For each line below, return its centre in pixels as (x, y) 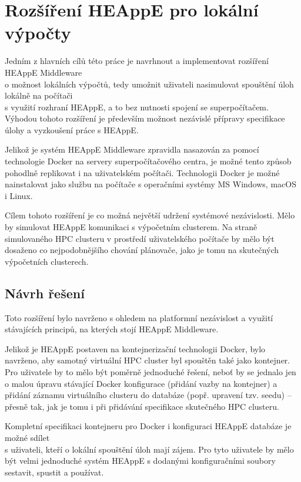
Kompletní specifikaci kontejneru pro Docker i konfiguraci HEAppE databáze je (148, 426)
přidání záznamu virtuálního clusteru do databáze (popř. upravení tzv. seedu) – (148, 395)
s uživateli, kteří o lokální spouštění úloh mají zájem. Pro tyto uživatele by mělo (149, 449)
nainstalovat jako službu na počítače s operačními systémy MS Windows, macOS (150, 184)
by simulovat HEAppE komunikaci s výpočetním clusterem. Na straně (131, 227)
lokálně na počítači (39, 95)
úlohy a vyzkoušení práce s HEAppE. (72, 129)
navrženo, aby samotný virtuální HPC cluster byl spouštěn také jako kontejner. (148, 360)
